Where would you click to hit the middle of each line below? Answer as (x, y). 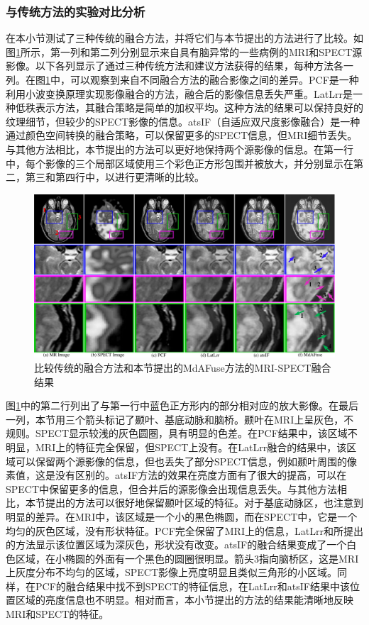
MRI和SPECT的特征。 (57, 614)
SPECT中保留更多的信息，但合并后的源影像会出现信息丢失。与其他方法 (172, 488)
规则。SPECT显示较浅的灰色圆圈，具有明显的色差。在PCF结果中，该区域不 (182, 433)
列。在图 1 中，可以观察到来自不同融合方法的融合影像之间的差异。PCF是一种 (182, 79)
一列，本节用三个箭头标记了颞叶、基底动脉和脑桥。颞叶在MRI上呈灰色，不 (180, 419)
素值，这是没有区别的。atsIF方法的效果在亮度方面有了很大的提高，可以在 (176, 475)
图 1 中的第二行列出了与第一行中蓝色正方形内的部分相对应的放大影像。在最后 (182, 405)
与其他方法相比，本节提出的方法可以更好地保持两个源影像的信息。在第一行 (180, 149)
